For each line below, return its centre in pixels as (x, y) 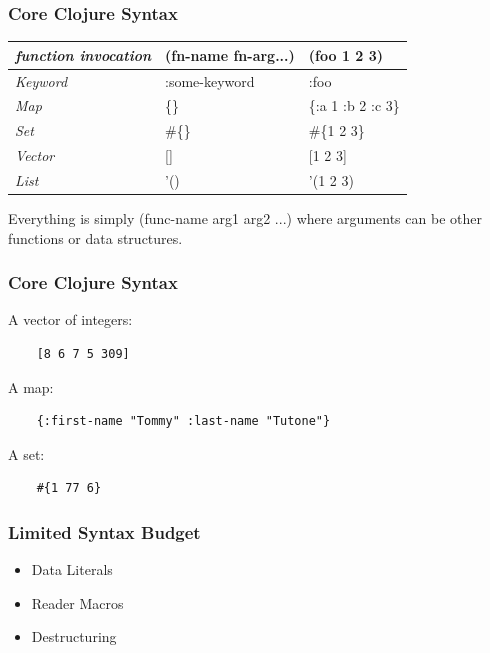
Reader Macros (77, 602)
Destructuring (74, 636)
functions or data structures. (95, 237)
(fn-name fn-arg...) (230, 54)
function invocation (83, 54)
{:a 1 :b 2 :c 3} (354, 105)
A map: (31, 386)
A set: (26, 453)
